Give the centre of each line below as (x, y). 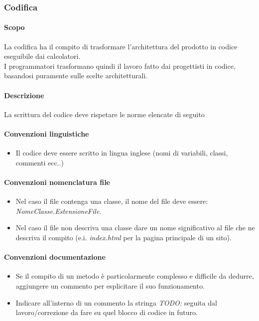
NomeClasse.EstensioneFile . (59, 211)
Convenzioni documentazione (55, 257)
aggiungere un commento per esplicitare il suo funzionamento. (110, 285)
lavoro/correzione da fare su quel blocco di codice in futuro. (107, 312)
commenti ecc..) (40, 162)
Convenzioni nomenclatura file (57, 182)
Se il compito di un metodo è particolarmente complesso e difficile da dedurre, (135, 276)
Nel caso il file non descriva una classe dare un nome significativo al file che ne (135, 228)
